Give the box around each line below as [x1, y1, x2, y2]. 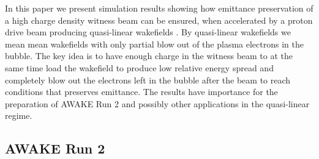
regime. [5, 109, 32, 122]
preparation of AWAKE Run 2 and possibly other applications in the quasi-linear [5, 97, 310, 110]
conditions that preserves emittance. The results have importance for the [5, 85, 278, 98]
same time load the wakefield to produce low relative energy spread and [5, 61, 274, 74]
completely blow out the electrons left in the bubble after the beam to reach [5, 73, 291, 86]
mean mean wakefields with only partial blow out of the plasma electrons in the [5, 37, 304, 50]
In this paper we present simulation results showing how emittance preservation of [5, 2, 313, 14]
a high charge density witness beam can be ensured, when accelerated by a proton [5, 13, 313, 26]
